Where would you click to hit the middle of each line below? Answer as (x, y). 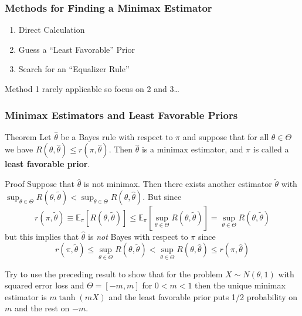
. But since (162, 196)
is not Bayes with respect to (138, 236)
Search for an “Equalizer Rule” (74, 69)
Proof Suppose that (40, 184)
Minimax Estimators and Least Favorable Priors (121, 115)
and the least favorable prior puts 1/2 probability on (203, 296)
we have (19, 149)
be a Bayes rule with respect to (117, 136)
